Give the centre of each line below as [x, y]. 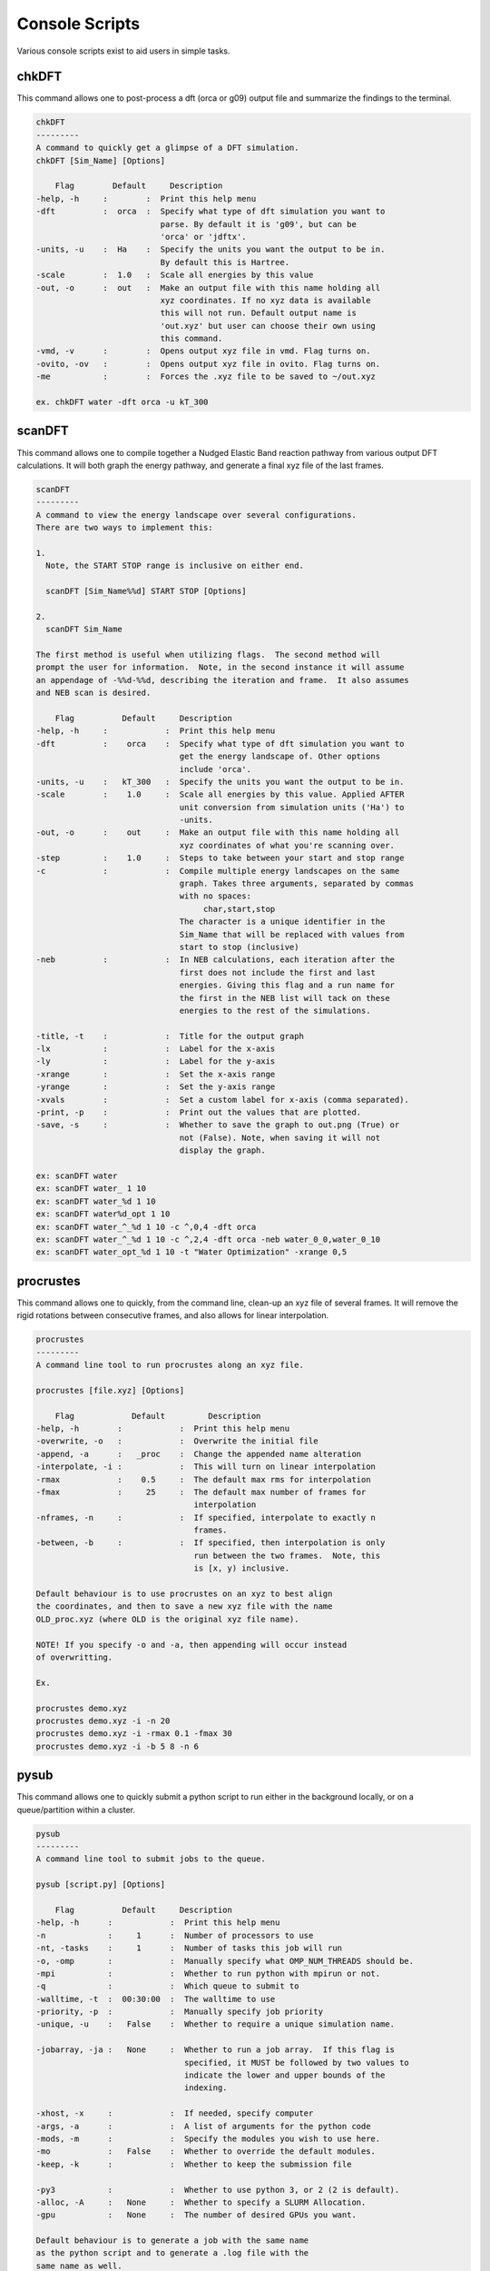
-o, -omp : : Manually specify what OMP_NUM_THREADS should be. [225, 1961]
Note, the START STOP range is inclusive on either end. [175, 566]
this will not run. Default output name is [259, 313]
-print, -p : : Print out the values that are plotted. [199, 1112]
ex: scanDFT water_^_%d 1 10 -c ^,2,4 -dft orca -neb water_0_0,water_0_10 [208, 1239]
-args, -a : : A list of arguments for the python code [203, 2126]
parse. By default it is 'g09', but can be [259, 224]
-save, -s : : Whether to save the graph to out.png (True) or [218, 1125]
